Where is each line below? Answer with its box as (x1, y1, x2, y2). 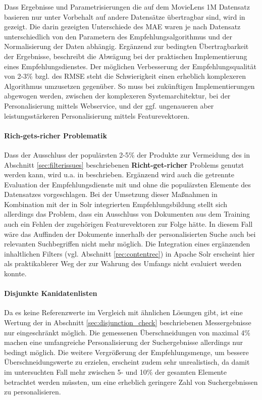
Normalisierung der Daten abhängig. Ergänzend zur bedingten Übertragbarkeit (4, 41, 249, 52)
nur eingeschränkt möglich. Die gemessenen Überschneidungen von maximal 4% (4, 327, 250, 337)
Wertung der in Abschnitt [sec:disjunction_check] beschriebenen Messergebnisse (4, 317, 251, 328)
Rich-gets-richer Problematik (4, 130, 108, 140)
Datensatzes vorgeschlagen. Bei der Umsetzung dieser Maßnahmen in (4, 189, 218, 199)
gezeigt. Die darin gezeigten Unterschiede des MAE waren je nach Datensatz (4, 21, 241, 32)
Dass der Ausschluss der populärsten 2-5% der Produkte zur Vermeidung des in (4, 149, 250, 160)
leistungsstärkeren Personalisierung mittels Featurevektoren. (4, 110, 190, 121)
